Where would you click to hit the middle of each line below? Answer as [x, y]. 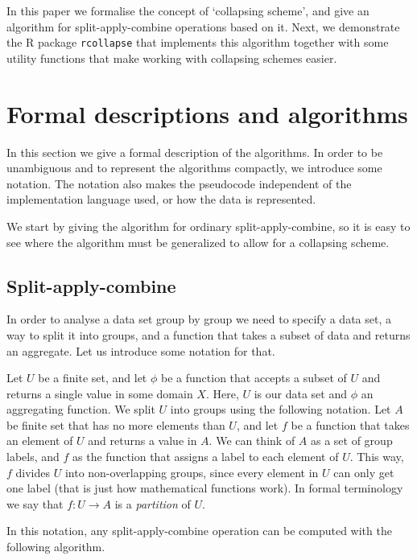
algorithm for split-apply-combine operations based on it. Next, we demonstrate [203, 26]
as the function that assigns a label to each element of [206, 457]
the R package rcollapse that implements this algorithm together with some [198, 42]
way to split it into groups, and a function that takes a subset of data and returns [208, 334]
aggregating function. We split [81, 409]
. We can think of [252, 441]
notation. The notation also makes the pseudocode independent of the [179, 183]
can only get [364, 472]
